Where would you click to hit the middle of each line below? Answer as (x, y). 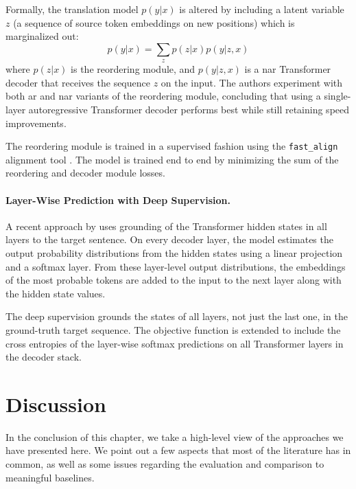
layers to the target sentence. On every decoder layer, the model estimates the (169, 239)
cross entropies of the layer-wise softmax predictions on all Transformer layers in (175, 343)
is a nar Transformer (288, 69)
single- (337, 96)
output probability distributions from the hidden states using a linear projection (174, 252)
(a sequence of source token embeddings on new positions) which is (154, 22)
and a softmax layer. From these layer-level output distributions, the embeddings (176, 266)
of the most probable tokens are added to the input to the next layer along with (174, 280)
